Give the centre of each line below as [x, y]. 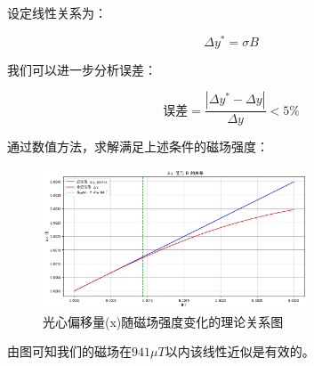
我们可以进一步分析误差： [82, 69]
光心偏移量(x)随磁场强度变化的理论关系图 [163, 321]
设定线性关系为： [57, 12]
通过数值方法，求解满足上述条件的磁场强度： [138, 146]
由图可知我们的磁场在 [69, 351]
